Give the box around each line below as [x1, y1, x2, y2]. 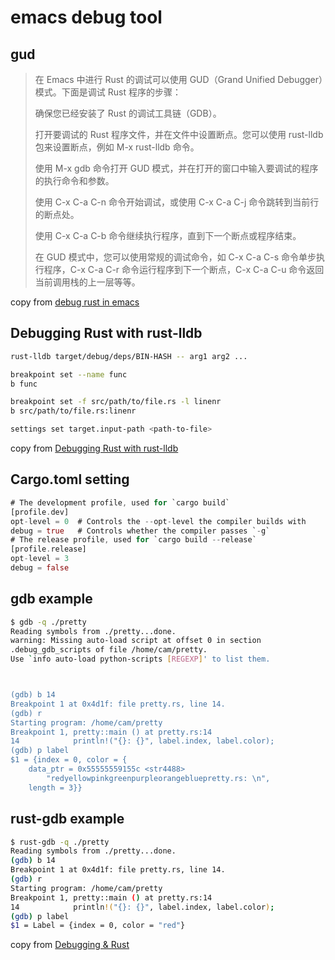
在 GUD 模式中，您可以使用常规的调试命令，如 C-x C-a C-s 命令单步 [34, 251, 317, 263]
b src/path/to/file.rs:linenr [10, 406, 137, 416]
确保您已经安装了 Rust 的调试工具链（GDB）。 [34, 107, 222, 119]
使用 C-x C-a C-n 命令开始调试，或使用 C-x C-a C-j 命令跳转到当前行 [34, 196, 320, 208]
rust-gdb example [10, 811, 125, 828]
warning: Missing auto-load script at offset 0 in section [10, 636, 262, 646]
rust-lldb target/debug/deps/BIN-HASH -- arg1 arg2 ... [10, 351, 248, 361]
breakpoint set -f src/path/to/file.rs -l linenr [10, 397, 222, 407]
